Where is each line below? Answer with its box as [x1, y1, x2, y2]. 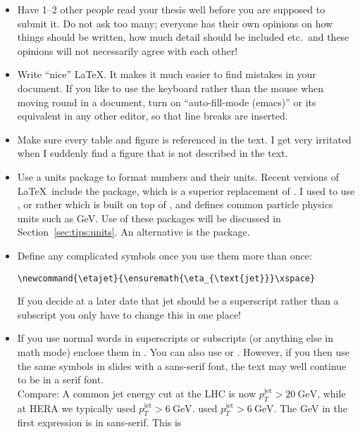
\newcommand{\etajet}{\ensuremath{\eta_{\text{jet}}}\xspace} [17, 273, 316, 283]
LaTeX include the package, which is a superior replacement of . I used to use [17, 183, 355, 198]
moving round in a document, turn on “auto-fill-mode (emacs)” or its [17, 94, 316, 109]
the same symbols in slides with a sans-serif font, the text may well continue [17, 358, 347, 373]
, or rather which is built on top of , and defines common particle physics [17, 197, 333, 212]
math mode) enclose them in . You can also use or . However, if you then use [17, 344, 350, 359]
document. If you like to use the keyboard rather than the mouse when [17, 80, 324, 95]
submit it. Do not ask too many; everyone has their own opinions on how [17, 15, 333, 30]
